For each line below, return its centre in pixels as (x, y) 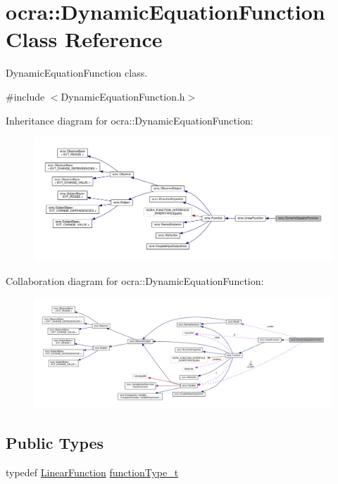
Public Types (55, 443)
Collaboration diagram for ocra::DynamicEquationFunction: (135, 280)
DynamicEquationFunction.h (123, 96)
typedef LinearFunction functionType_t (92, 472)
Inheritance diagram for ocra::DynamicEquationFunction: (130, 120)
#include (25, 96)
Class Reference (84, 39)
